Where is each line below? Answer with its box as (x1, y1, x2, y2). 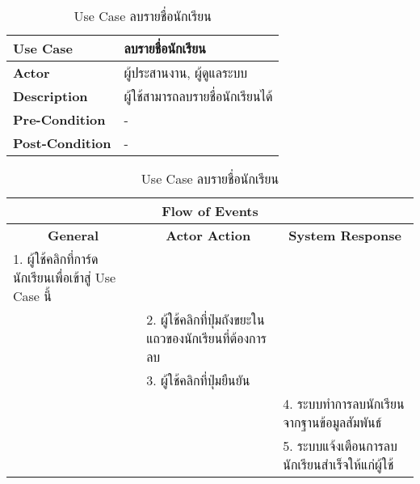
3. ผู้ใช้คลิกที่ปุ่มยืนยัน (146, 371, 250, 389)
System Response (288, 226, 401, 244)
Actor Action (166, 226, 251, 244)
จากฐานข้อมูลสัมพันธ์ (283, 413, 382, 431)
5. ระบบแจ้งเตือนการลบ (283, 436, 397, 455)
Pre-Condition (13, 110, 106, 129)
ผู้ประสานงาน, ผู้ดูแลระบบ (124, 63, 248, 82)
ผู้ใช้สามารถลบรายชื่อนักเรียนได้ (124, 87, 273, 105)
